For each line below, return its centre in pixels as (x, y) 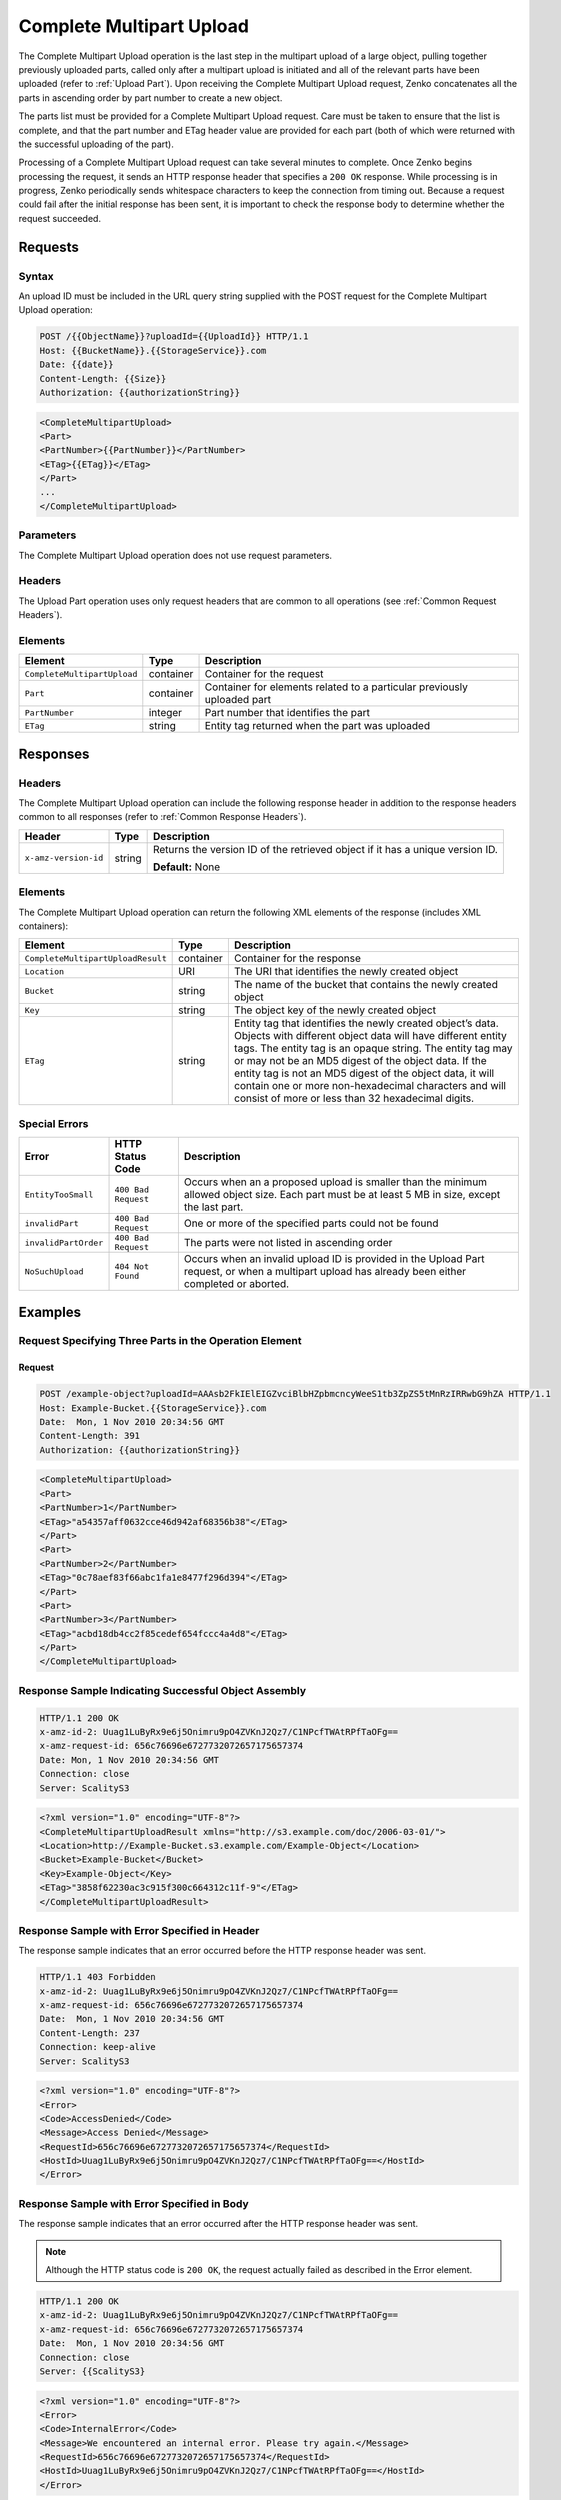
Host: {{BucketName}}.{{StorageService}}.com (153, 350)
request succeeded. (60, 218)
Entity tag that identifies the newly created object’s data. (366, 1023)
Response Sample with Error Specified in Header (139, 1930)
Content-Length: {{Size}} (103, 378)
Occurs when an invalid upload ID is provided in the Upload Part (334, 1259)
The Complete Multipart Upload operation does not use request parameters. (175, 555)
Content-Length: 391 (89, 1436)
